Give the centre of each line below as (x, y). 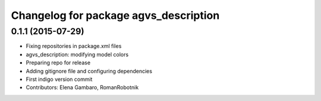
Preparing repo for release (58, 63)
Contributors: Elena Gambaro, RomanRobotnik (82, 87)
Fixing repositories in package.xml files (74, 46)
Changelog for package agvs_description (115, 15)
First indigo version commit (59, 79)
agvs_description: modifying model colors (77, 54)
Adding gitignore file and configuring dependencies (89, 71)
